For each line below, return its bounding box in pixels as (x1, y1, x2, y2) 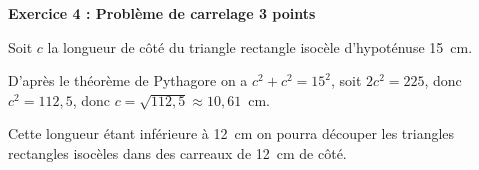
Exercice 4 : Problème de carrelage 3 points (8, 3, 316, 23)
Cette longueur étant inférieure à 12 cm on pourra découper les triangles (8, 123, 455, 144)
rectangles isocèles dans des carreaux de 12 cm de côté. (8, 142, 347, 163)
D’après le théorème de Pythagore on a (8, 70, 248, 91)
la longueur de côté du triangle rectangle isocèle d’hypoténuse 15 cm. (47, 36, 473, 57)
